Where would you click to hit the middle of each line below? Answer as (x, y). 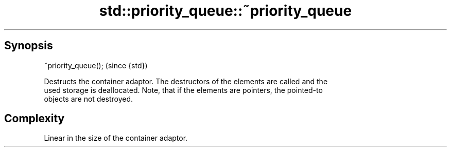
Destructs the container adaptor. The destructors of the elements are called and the (186, 81)
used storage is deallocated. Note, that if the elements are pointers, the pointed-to (183, 90)
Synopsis (29, 46)
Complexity (34, 119)
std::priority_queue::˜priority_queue (225, 11)
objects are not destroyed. (89, 99)
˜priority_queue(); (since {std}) (96, 65)
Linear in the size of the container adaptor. (116, 138)
